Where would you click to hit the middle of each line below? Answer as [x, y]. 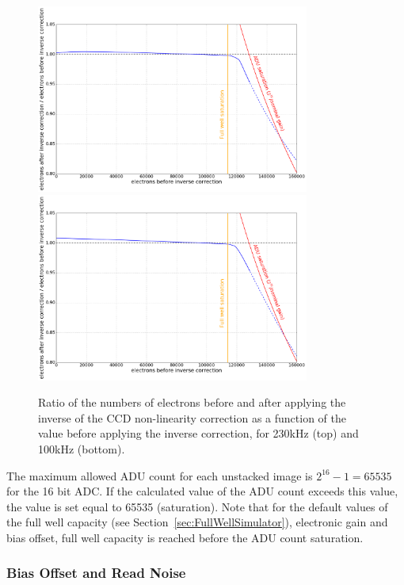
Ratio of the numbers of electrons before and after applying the [192, 402]
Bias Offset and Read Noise [96, 573]
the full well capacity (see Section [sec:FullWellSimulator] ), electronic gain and [197, 522]
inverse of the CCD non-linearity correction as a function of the [192, 417]
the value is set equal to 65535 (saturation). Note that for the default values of [197, 506]
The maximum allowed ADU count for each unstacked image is [160, 475]
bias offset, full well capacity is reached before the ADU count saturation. [185, 537]
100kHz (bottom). [82, 449]
